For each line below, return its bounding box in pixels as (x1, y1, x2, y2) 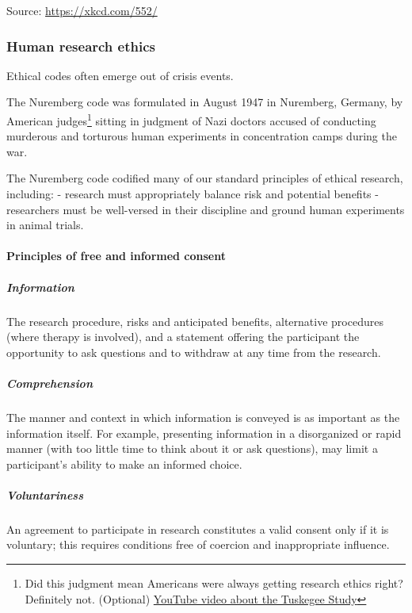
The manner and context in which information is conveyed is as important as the (6, 408, 400, 425)
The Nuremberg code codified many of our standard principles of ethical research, (6, 170, 403, 186)
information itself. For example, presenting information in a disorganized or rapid (6, 424, 402, 441)
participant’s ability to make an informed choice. (6, 455, 242, 472)
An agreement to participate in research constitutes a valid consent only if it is (6, 520, 389, 537)
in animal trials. (6, 216, 84, 233)
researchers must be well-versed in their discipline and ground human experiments (6, 201, 405, 217)
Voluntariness (6, 486, 83, 503)
